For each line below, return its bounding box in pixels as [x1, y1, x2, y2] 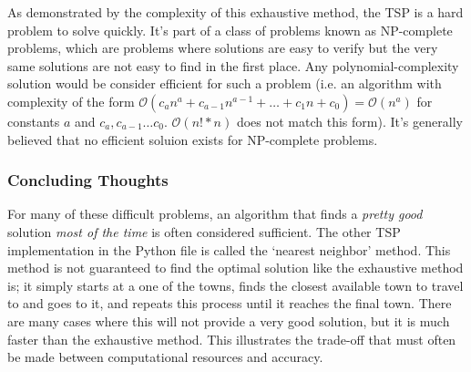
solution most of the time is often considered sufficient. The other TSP [7, 222, 401, 241]
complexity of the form [7, 91, 135, 110]
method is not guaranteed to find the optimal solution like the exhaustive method [7, 258, 464, 277]
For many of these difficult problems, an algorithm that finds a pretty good [7, 204, 423, 223]
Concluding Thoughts [7, 169, 169, 191]
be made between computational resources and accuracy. [7, 347, 323, 367]
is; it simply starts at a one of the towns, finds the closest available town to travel [7, 275, 464, 294]
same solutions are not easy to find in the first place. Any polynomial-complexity [7, 56, 459, 75]
